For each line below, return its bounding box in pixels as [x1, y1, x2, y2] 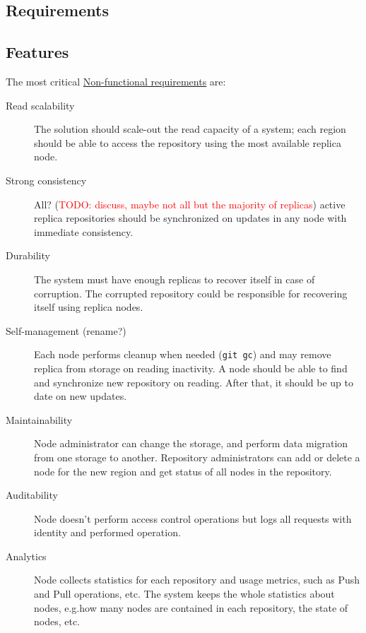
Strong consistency [6, 172, 87, 187]
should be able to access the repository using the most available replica [34, 135, 341, 150]
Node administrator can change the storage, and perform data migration [34, 436, 348, 451]
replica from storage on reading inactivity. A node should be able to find [34, 360, 348, 375]
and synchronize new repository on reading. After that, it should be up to [34, 374, 353, 389]
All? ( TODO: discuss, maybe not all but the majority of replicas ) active [34, 196, 346, 211]
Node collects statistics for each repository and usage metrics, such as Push [34, 572, 360, 587]
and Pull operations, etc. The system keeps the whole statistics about [34, 586, 335, 601]
